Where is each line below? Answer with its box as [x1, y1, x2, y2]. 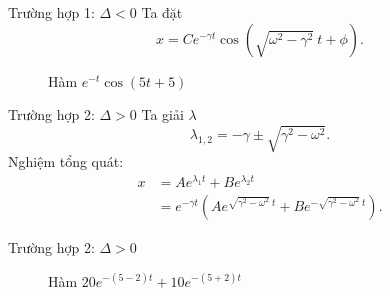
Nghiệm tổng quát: [8, 151, 124, 172]
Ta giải [141, 104, 184, 125]
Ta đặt [141, 2, 183, 22]
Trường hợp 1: [8, 2, 95, 22]
